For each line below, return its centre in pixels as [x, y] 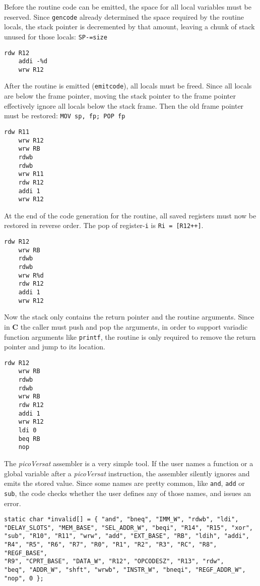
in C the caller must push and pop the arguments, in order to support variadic [126, 326]
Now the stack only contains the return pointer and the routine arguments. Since [129, 317]
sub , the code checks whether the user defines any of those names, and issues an [127, 493]
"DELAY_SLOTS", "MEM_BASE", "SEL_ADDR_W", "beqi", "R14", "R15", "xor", [128, 528]
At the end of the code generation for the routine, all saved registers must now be [130, 215]
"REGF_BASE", [26, 553]
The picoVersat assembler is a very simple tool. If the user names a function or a [129, 463]
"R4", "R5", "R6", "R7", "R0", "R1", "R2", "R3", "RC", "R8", [111, 545]
